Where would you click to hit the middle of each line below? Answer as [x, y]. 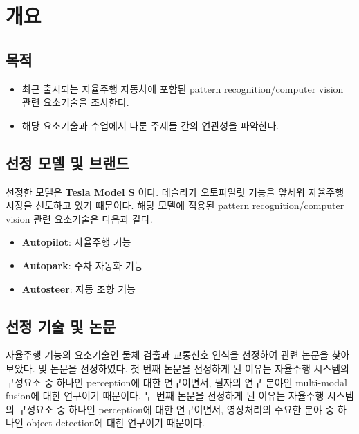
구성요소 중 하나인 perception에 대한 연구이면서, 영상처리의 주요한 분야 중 [176, 409]
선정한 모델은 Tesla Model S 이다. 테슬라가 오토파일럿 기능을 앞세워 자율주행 [175, 191]
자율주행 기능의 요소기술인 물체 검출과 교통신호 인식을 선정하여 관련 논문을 [167, 355]
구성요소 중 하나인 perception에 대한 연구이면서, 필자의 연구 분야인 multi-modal [176, 382]
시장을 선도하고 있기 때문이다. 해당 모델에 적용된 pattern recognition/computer [175, 205]
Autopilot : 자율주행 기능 [76, 242]
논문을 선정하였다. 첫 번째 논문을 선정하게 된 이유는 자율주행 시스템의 [200, 368]
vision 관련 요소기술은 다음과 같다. [79, 218]
